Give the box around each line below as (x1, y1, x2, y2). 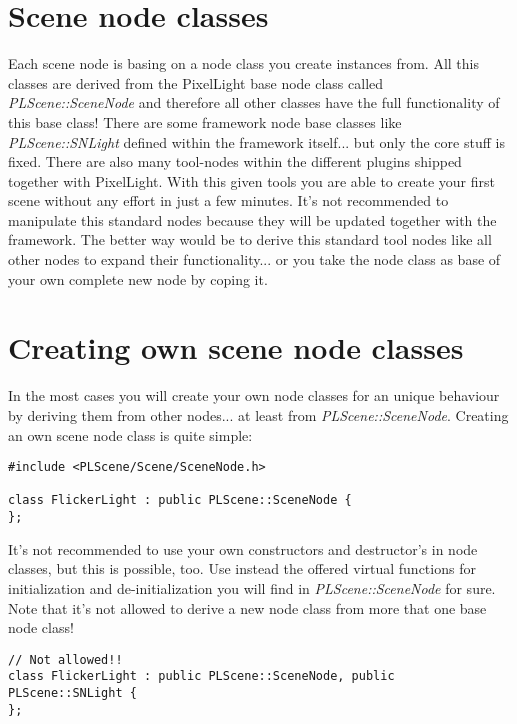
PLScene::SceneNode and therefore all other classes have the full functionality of (8, 92, 500, 113)
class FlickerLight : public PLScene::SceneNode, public (8, 669, 395, 684)
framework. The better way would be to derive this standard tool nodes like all (8, 229, 492, 250)
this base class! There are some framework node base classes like (8, 111, 402, 132)
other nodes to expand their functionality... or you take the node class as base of (8, 249, 501, 270)
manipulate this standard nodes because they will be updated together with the (8, 209, 497, 230)
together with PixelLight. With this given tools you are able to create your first (8, 170, 495, 191)
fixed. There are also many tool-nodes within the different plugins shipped (8, 151, 462, 172)
